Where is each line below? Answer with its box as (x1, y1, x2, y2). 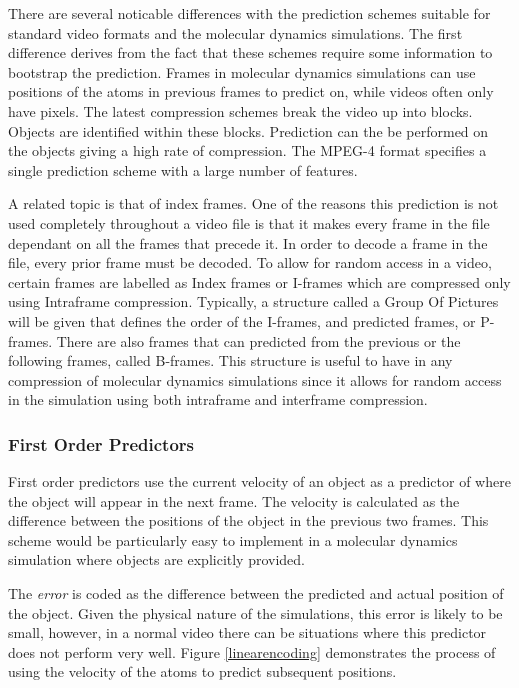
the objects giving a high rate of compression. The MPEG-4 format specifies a (8, 140, 487, 161)
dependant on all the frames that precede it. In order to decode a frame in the (8, 232, 488, 253)
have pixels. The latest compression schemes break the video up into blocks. (8, 100, 473, 121)
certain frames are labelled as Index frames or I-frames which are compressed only (8, 271, 511, 292)
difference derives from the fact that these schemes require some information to (8, 42, 493, 63)
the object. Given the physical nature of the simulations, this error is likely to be (8, 602, 503, 623)
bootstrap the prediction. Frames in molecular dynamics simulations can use (8, 61, 476, 82)
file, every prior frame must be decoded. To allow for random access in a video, (8, 252, 492, 273)
